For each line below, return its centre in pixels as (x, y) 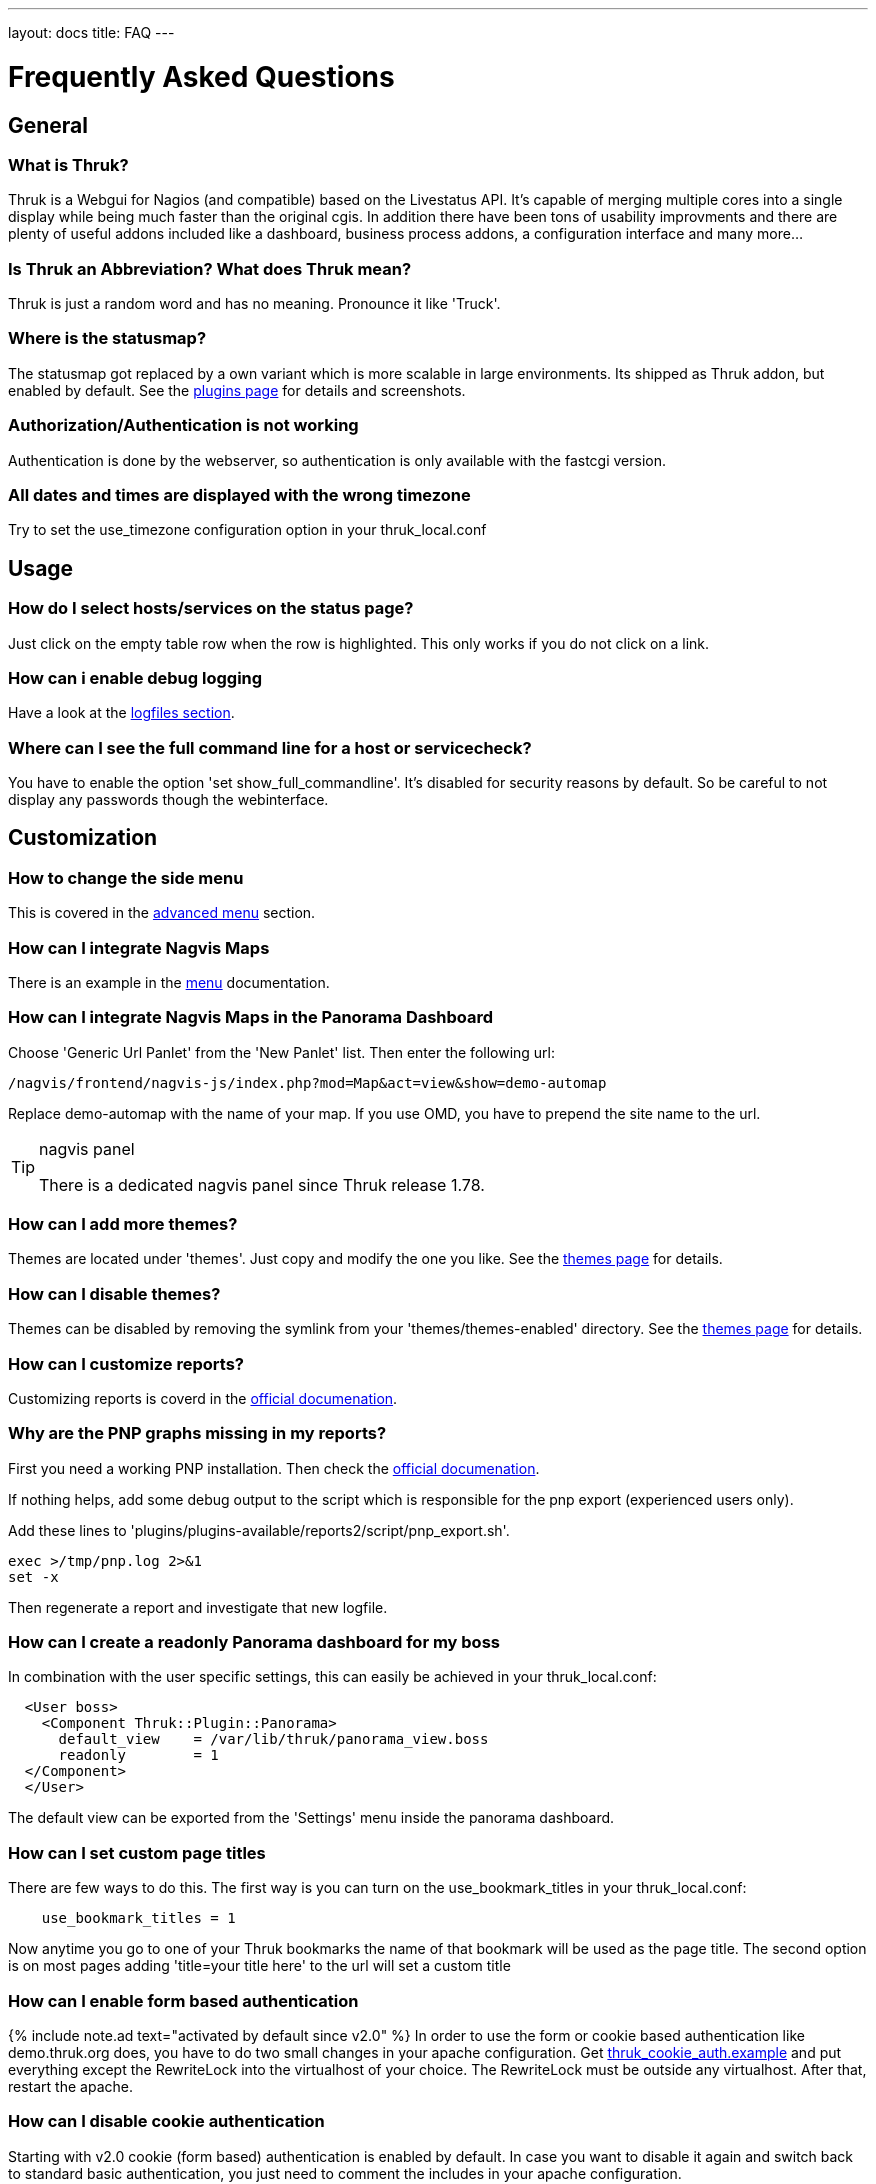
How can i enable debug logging (135, 677)
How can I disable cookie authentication (166, 2121)
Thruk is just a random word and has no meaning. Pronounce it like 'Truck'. (254, 304)
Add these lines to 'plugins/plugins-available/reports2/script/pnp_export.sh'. (259, 1530)
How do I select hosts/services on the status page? (211, 608)
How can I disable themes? (114, 1293)
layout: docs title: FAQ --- (91, 32)
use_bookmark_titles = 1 (138, 1918)
